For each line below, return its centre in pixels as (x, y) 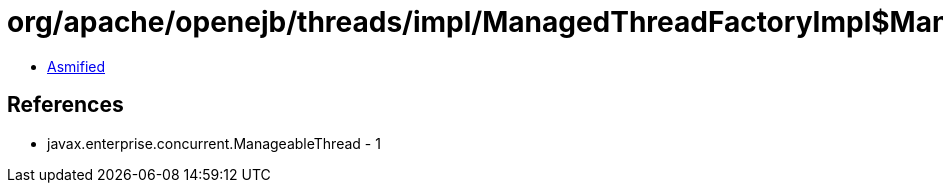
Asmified (76, 66)
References (65, 105)
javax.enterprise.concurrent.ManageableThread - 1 (214, 143)
